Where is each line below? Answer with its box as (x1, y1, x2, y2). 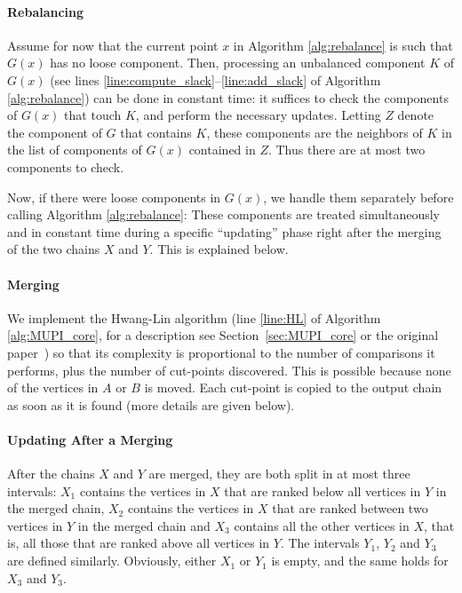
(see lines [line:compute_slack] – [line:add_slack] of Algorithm (50, 70, 381, 89)
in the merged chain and (77, 516, 211, 534)
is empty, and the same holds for (271, 551, 449, 570)
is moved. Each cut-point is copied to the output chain (144, 378, 442, 397)
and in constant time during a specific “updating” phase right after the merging (7, 222, 442, 241)
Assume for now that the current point (7, 36, 219, 54)
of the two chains (7, 240, 100, 258)
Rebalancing (7, 2, 84, 20)
